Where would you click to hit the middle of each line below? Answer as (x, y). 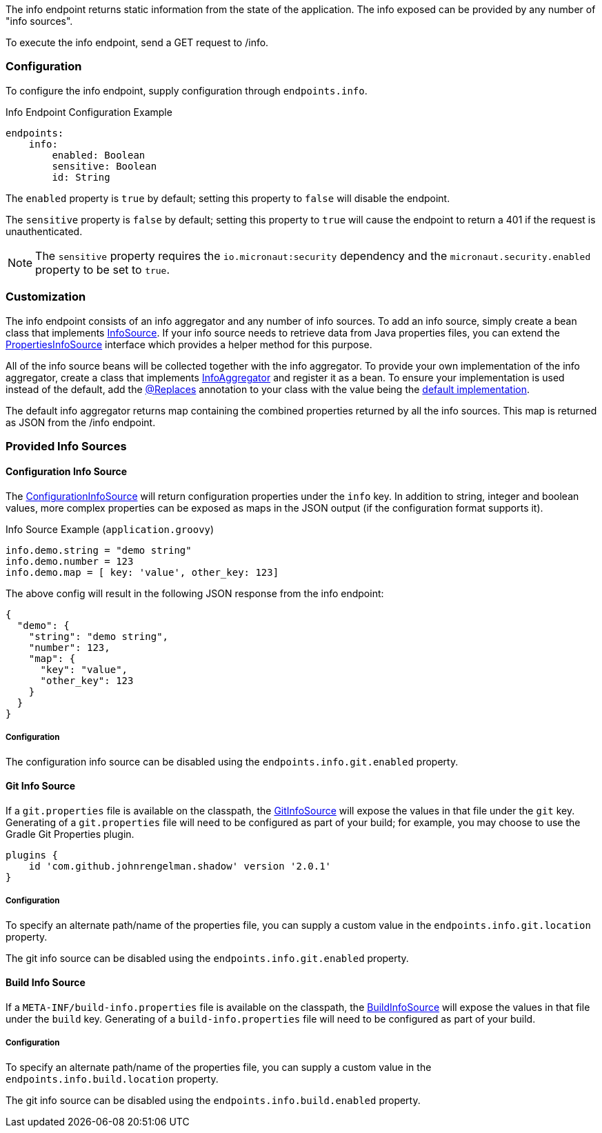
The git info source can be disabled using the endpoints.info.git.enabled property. (207, 958)
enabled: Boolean (99, 155)
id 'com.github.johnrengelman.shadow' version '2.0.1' (180, 866)
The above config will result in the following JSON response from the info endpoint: (195, 594)
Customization (46, 297)
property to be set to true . (103, 269)
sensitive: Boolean (104, 166)
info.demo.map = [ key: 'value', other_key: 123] (142, 573)
